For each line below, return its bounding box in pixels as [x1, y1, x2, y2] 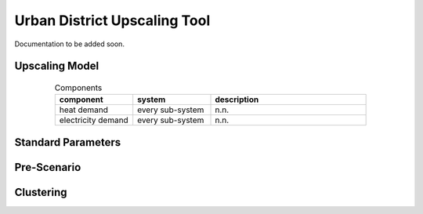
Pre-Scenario [14, 161, 81, 174]
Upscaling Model [14, 60, 99, 73]
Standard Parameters [14, 136, 121, 149]
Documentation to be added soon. [14, 39, 125, 49]
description [215, 94, 259, 105]
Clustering [14, 185, 67, 199]
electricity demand [59, 114, 128, 125]
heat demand [59, 104, 109, 115]
